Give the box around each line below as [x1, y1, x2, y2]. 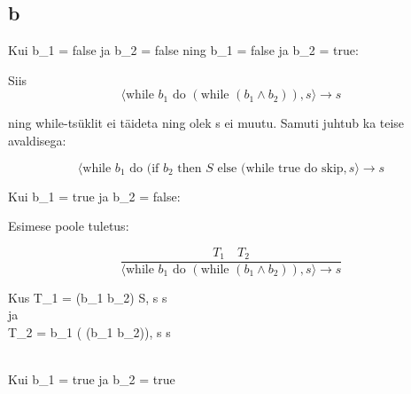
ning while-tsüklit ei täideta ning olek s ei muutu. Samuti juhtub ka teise [8, 114, 405, 132]
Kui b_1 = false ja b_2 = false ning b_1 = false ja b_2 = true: [8, 41, 359, 59]
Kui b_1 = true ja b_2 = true [8, 370, 175, 389]
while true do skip [245, 162, 344, 175]
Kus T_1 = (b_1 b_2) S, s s [8, 288, 167, 306]
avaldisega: [8, 130, 66, 149]
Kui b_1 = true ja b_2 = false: [8, 186, 181, 205]
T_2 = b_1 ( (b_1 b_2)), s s [8, 323, 171, 342]
